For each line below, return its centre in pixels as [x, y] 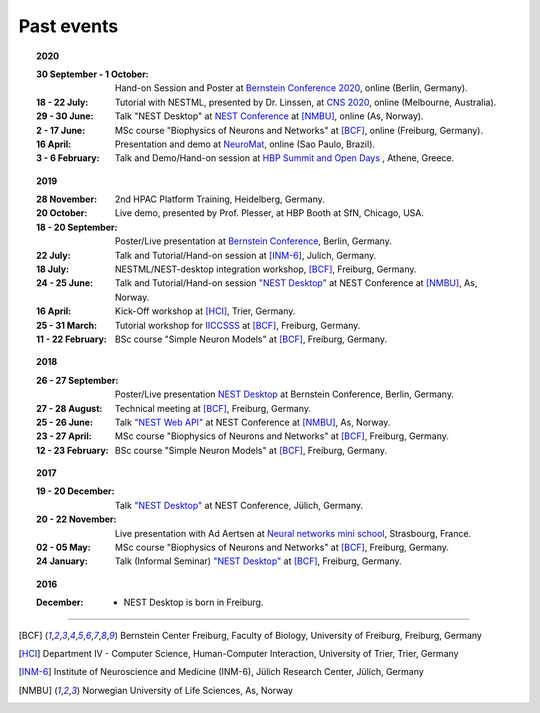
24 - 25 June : [65, 283]
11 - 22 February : [71, 339]
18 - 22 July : [62, 102]
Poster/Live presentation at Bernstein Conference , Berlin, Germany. [253, 241]
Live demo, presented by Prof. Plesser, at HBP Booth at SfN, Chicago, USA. [270, 213]
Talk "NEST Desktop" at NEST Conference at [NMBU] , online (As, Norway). [269, 116]
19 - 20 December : [75, 491]
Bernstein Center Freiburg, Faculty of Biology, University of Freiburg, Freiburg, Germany [301, 635]
